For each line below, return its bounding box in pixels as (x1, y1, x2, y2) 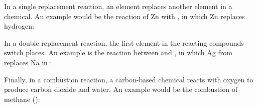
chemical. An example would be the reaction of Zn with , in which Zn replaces (4, 11, 245, 21)
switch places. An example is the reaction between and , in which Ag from (4, 47, 232, 58)
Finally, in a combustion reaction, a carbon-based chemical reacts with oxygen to (4, 74, 253, 84)
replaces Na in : (4, 57, 52, 67)
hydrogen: (4, 21, 34, 31)
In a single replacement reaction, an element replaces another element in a (4, 1, 232, 11)
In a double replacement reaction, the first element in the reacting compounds (4, 37, 244, 48)
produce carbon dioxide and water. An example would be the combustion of (4, 84, 237, 94)
